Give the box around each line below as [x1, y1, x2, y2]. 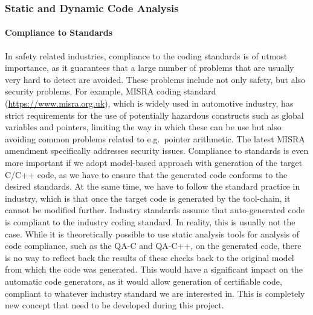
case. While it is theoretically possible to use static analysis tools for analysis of [5, 227, 300, 240]
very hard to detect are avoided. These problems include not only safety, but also [5, 73, 306, 85]
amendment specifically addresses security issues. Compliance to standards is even [5, 144, 309, 157]
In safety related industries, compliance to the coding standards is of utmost [5, 49, 288, 62]
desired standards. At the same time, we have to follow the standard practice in [5, 180, 300, 193]
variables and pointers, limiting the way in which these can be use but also [5, 121, 282, 133]
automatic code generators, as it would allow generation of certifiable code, [5, 274, 282, 287]
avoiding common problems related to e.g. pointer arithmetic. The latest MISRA [5, 132, 305, 145]
